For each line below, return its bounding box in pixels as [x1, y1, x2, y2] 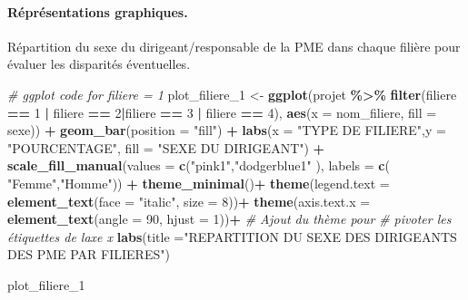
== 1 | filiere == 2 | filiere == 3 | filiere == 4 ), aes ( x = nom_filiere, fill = [7, 102, 437, 121]
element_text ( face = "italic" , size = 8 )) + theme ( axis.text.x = [7, 191, 371, 210]
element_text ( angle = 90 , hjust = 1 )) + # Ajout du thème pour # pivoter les [7, 209, 452, 228]
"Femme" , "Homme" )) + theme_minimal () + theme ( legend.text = [7, 173, 390, 192]
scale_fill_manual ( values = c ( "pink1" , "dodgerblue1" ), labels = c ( [7, 156, 390, 175]
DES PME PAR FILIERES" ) [7, 245, 170, 264]
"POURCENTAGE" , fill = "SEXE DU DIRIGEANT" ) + [7, 138, 325, 157]
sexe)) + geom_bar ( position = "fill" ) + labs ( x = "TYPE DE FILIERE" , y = [7, 121, 446, 140]
